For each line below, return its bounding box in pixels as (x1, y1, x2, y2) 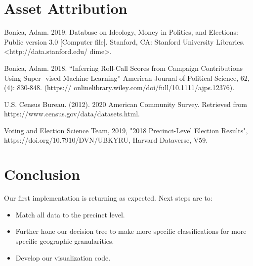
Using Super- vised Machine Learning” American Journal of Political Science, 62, (4, 72, 250, 83)
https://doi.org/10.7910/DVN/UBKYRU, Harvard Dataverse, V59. (4, 135, 208, 145)
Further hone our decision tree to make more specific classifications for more (15, 226, 247, 236)
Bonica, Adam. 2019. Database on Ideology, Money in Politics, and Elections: (4, 27, 238, 37)
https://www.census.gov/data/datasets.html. (4, 108, 140, 119)
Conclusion (4, 164, 81, 184)
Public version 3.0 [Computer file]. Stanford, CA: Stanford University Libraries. (4, 36, 245, 47)
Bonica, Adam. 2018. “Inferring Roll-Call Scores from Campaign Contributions (4, 62, 243, 73)
